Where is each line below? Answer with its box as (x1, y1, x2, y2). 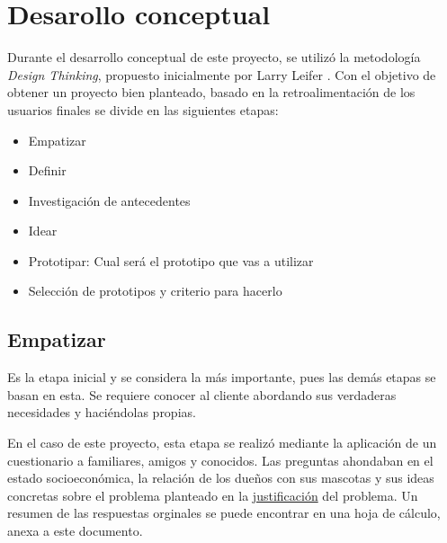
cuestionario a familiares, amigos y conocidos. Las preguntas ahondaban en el (7, 450, 434, 469)
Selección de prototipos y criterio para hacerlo (28, 281, 282, 300)
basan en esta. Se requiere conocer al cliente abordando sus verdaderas (7, 385, 397, 404)
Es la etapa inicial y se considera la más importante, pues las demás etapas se (7, 368, 436, 387)
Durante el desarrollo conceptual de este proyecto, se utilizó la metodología (7, 48, 421, 67)
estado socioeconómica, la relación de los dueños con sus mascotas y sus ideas (7, 468, 434, 487)
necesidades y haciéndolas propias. (7, 403, 196, 422)
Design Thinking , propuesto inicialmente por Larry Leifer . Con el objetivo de (7, 65, 436, 84)
